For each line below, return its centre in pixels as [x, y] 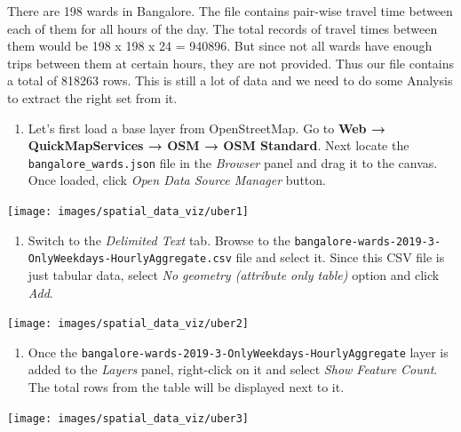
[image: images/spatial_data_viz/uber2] [128, 324]
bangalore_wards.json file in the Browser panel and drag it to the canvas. [233, 162]
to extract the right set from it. [92, 97]
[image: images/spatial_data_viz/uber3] [128, 418]
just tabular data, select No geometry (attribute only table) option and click [234, 274]
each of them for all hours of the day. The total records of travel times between [223, 28]
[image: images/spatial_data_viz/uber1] [128, 212]
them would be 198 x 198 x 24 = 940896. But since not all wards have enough [220, 46]
